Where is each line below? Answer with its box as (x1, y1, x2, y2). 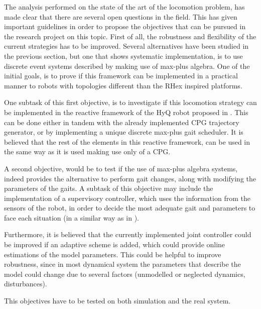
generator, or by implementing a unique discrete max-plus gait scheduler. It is (4, 127, 243, 137)
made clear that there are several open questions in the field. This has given (4, 11, 237, 22)
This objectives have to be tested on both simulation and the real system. (4, 295, 231, 306)
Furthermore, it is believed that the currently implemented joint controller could (4, 229, 251, 240)
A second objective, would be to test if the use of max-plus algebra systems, (4, 163, 238, 173)
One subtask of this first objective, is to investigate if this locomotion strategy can (4, 97, 257, 108)
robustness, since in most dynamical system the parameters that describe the (4, 259, 241, 269)
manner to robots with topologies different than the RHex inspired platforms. (4, 80, 242, 90)
